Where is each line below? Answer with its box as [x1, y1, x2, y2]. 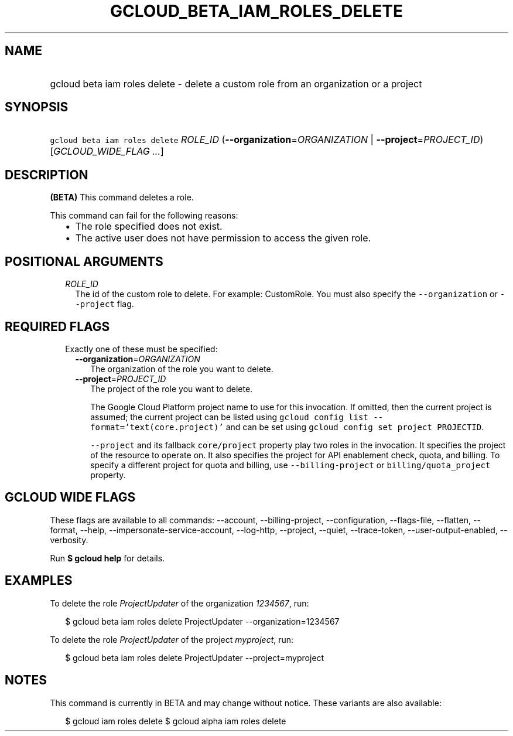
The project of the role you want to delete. [90, 383, 253, 394]
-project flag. [75, 299, 134, 309]
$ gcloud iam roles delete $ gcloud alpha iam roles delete [65, 715, 286, 726]
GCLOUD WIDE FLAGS [5, 490, 136, 505]
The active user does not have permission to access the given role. [75, 232, 371, 244]
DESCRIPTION [5, 167, 88, 182]
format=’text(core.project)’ [90, 422, 224, 432]
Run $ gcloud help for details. [50, 553, 165, 563]
